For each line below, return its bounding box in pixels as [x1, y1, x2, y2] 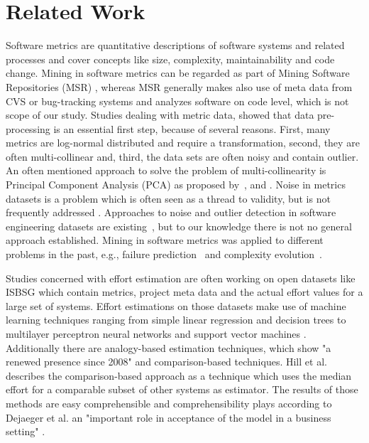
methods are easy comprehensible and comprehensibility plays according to [6, 395, 332, 410]
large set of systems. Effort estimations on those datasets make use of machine [6, 298, 346, 313]
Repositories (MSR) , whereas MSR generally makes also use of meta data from [6, 79, 353, 94]
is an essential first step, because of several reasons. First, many [53, 121, 331, 136]
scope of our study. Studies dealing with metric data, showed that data [6, 107, 314, 122]
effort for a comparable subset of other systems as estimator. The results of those [6, 382, 358, 397]
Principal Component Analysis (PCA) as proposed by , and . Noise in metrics [6, 177, 346, 192]
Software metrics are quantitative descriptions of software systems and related [6, 38, 345, 53]
